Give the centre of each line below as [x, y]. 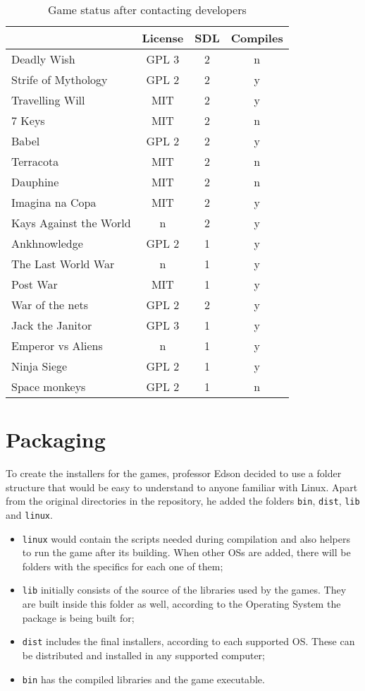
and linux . [29, 514]
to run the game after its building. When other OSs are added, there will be [186, 552]
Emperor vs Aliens [57, 345]
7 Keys [28, 120]
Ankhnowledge [47, 243]
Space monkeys [49, 386]
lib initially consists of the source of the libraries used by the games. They [184, 590]
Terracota [35, 161]
